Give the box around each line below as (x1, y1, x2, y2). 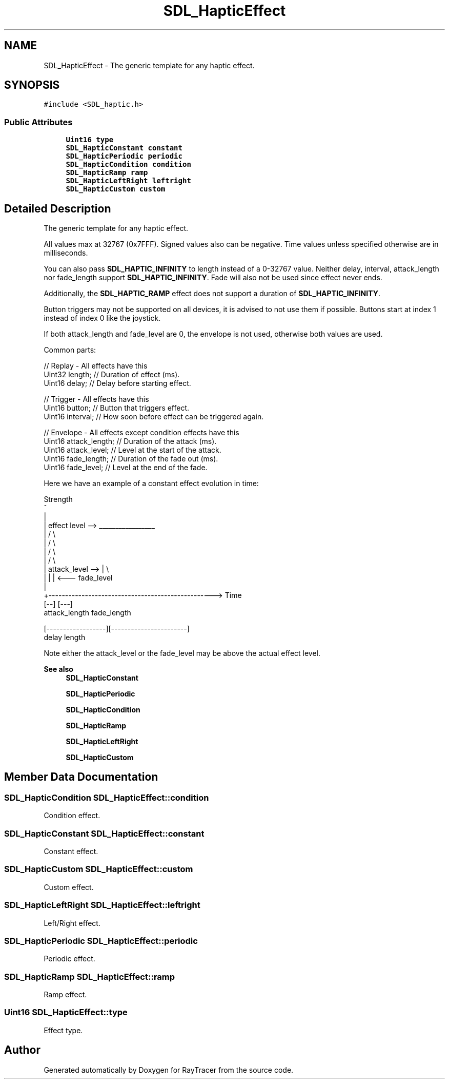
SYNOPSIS (4, 79, 60, 92)
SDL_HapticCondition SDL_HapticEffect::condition (4, 792, 209, 803)
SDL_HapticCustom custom (66, 185, 166, 194)
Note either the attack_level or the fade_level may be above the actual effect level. (44, 649, 321, 658)
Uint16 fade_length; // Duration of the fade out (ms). (44, 454, 218, 463)
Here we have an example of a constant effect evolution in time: (44, 479, 259, 488)
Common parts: (44, 345, 96, 355)
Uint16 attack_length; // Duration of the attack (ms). (44, 437, 217, 446)
